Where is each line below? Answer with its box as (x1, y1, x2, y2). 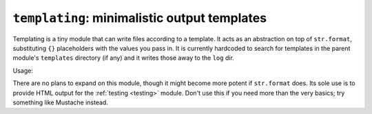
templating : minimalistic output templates (12, 10, 267, 25)
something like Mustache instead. (12, 98, 108, 106)
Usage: (12, 66, 34, 75)
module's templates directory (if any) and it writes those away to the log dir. (12, 54, 234, 62)
